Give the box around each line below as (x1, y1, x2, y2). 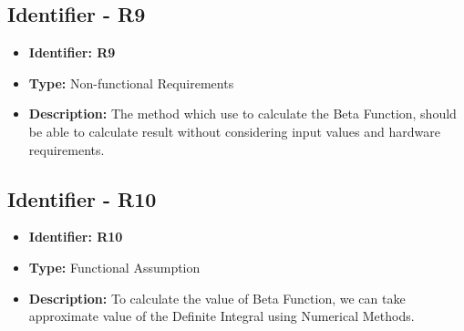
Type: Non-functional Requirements (28, 73, 234, 92)
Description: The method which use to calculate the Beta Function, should (28, 104, 457, 123)
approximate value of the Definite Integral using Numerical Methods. (28, 306, 415, 326)
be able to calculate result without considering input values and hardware (28, 121, 440, 140)
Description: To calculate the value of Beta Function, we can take (28, 288, 406, 307)
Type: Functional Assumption (28, 257, 201, 276)
